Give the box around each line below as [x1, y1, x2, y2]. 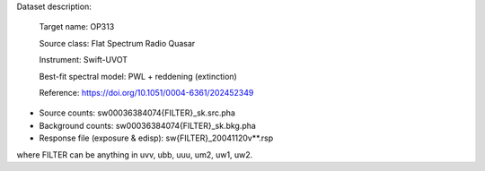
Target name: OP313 [39, 21, 115, 32]
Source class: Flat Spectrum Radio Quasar [39, 38, 196, 48]
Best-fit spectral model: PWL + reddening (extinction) [39, 71, 237, 81]
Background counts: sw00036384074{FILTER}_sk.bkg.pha [39, 120, 256, 131]
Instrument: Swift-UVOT [39, 55, 128, 65]
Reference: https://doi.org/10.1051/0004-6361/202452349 [39, 87, 254, 98]
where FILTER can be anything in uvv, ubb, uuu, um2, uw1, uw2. [16, 149, 253, 160]
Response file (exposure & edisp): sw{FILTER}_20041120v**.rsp [39, 133, 274, 143]
